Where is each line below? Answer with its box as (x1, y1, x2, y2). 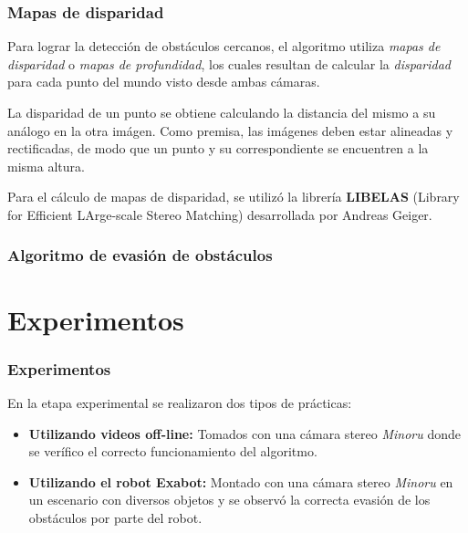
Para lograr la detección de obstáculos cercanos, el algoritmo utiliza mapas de (7, 37, 441, 56)
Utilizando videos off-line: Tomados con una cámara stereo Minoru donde (28, 423, 461, 443)
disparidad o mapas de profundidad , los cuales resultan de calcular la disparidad (7, 54, 451, 73)
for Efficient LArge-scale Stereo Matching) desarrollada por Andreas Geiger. (7, 204, 432, 224)
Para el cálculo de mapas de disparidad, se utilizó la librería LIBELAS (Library (7, 187, 460, 206)
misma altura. (7, 156, 85, 175)
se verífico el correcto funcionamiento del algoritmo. (28, 442, 317, 461)
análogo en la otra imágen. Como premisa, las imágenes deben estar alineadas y (7, 120, 453, 140)
